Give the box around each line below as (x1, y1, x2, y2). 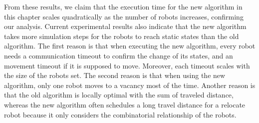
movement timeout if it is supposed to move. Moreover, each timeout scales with (4, 60, 250, 70)
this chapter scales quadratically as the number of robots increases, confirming (4, 11, 244, 21)
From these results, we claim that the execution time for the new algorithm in (4, 1, 243, 11)
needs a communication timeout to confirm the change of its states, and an (4, 50, 233, 60)
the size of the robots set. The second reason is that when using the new (4, 70, 226, 80)
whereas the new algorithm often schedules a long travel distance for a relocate (4, 99, 246, 109)
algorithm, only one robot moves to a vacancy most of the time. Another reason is (4, 79, 256, 90)
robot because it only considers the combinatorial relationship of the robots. (4, 109, 237, 119)
